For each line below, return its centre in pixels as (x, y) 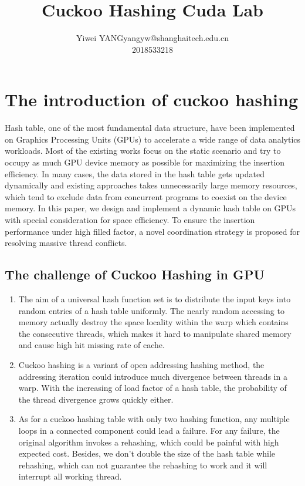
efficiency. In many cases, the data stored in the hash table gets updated (135, 173)
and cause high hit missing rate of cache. (91, 345)
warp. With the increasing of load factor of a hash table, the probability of (152, 388)
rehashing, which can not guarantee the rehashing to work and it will (143, 465)
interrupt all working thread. (70, 476)
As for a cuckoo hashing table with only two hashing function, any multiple (154, 419)
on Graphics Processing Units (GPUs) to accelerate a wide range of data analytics (153, 139)
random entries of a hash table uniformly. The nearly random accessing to (151, 310)
